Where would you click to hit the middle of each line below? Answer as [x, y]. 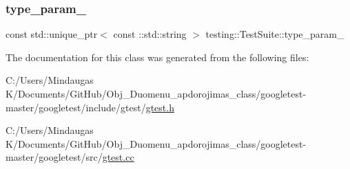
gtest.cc [118, 157]
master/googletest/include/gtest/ [76, 107]
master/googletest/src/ [54, 157]
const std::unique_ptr [52, 34]
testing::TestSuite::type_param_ [275, 34]
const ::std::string [150, 34]
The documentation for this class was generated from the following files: [157, 57]
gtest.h [160, 107]
